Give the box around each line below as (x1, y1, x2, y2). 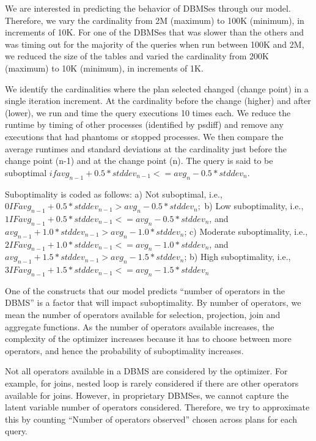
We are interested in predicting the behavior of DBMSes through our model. (5, 2, 291, 14)
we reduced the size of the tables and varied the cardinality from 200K (5, 50, 269, 62)
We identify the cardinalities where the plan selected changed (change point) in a (5, 82, 309, 95)
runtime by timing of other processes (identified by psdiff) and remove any (5, 118, 284, 131)
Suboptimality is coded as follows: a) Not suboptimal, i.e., (5, 187, 222, 200)
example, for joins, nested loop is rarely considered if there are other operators (5, 377, 299, 390)
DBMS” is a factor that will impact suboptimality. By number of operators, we (5, 296, 301, 309)
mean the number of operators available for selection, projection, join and (5, 308, 281, 321)
